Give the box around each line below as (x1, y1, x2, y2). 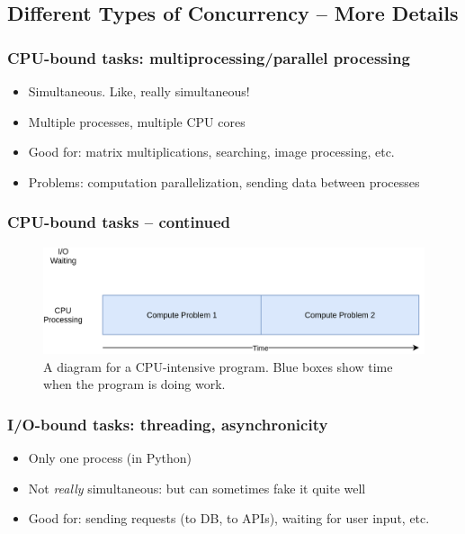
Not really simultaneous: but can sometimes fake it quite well (28, 478, 366, 497)
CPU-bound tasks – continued (7, 211, 231, 233)
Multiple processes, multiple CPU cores (28, 112, 246, 131)
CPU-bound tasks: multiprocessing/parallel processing (7, 46, 410, 68)
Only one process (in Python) (28, 448, 192, 467)
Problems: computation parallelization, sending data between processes (28, 172, 420, 191)
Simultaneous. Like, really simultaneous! (28, 82, 250, 100)
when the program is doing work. (43, 375, 226, 394)
